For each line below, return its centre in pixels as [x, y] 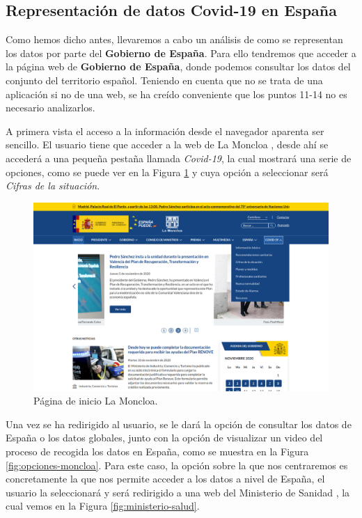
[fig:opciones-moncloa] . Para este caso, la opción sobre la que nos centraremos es [177, 465]
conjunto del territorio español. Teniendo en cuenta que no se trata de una [164, 80]
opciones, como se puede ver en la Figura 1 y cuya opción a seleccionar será [167, 172]
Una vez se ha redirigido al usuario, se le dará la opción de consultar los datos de [179, 424]
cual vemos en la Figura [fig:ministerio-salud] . [103, 506]
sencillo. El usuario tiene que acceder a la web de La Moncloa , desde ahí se [167, 144]
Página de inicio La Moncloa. [96, 401]
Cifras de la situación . [53, 186]
